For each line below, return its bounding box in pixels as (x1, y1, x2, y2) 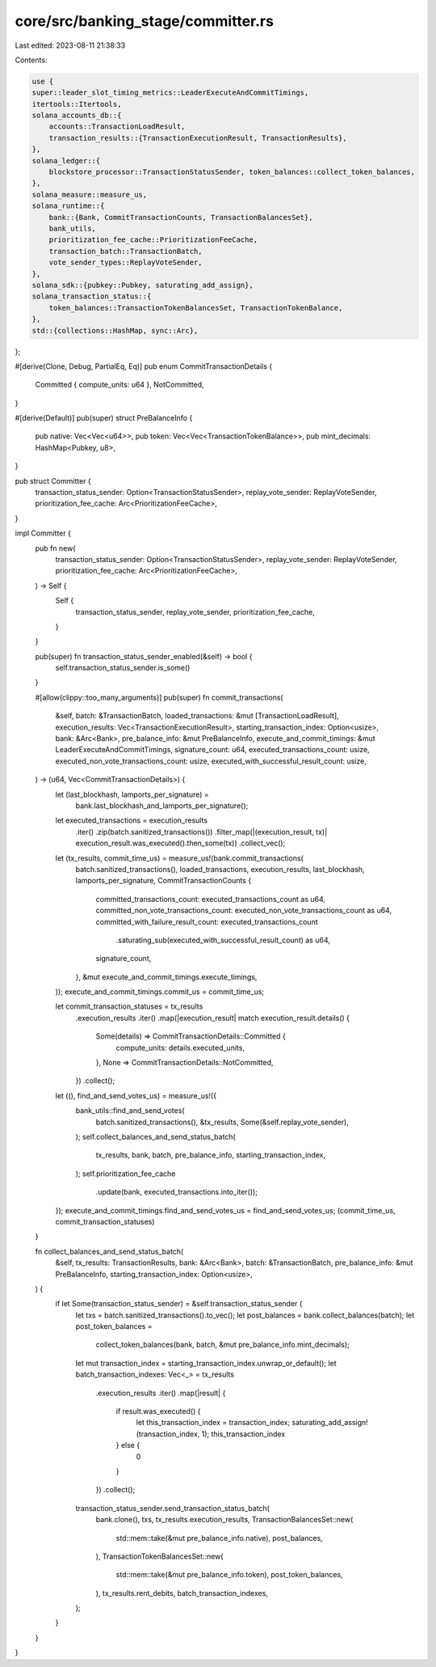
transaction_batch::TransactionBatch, (48, 247, 203, 256)
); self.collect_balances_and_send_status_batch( (75, 1132, 236, 1141)
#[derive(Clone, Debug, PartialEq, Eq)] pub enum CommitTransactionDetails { (15, 361, 273, 371)
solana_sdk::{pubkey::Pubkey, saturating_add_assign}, (31, 280, 254, 290)
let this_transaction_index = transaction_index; (136, 1418, 291, 1428)
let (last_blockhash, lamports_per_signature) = (55, 789, 209, 799)
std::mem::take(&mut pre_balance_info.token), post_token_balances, (115, 1570, 343, 1580)
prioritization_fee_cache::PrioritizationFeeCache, (48, 235, 258, 244)
